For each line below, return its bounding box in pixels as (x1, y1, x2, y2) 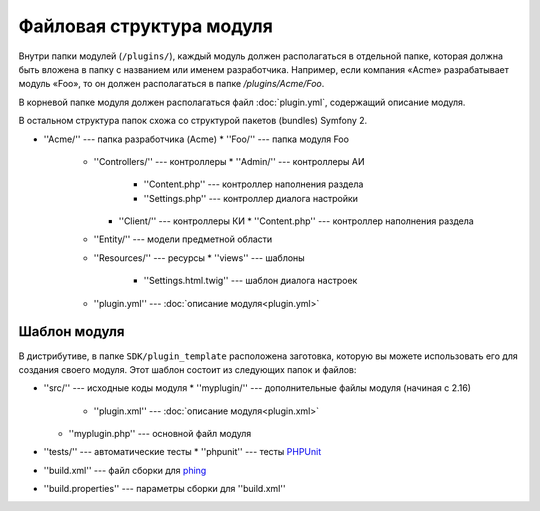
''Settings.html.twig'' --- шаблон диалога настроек (143, 275, 358, 287)
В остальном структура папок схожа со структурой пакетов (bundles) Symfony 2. (18, 115, 368, 127)
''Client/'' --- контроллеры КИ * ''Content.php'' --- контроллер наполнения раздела (118, 215, 474, 227)
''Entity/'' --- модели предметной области (93, 233, 273, 245)
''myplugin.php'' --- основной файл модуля (68, 428, 252, 440)
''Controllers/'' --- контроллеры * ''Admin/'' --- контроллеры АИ (93, 155, 365, 167)
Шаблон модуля (18, 323, 125, 340)
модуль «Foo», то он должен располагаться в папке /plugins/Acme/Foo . (18, 78, 325, 90)
